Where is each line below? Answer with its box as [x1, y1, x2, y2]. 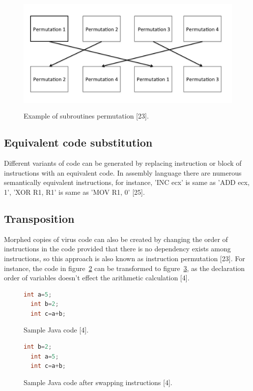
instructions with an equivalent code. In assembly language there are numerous [4, 167, 242, 178]
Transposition [4, 211, 75, 226]
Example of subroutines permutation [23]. [24, 111, 149, 121]
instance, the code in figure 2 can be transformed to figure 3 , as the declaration [4, 263, 245, 273]
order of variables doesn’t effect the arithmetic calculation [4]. [4, 272, 190, 283]
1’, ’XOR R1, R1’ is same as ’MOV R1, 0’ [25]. [4, 186, 145, 197]
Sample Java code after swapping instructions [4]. [24, 377, 172, 387]
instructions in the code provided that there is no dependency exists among [4, 243, 231, 254]
